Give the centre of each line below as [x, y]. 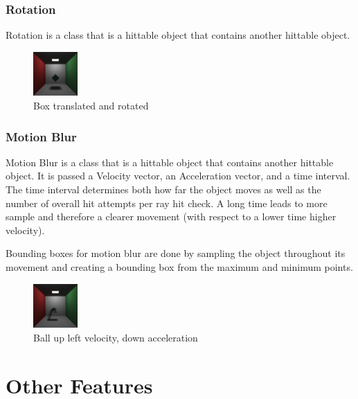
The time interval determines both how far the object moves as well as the [163, 189]
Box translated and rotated [91, 105]
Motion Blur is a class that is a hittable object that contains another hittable [170, 162]
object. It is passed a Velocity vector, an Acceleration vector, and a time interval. [178, 176]
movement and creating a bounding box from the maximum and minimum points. [179, 266]
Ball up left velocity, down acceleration [116, 337]
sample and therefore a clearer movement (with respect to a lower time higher [171, 216]
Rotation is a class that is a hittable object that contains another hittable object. [178, 35]
